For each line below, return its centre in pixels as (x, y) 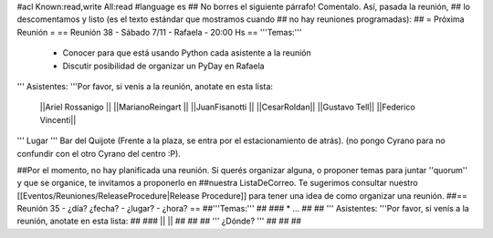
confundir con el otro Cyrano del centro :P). (99, 153)
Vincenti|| (58, 119)
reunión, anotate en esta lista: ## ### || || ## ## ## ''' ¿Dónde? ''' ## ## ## (159, 221)
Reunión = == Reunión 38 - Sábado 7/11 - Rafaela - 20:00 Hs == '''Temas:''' (159, 32)
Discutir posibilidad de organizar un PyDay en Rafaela (163, 66)
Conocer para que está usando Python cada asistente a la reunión (187, 53)
